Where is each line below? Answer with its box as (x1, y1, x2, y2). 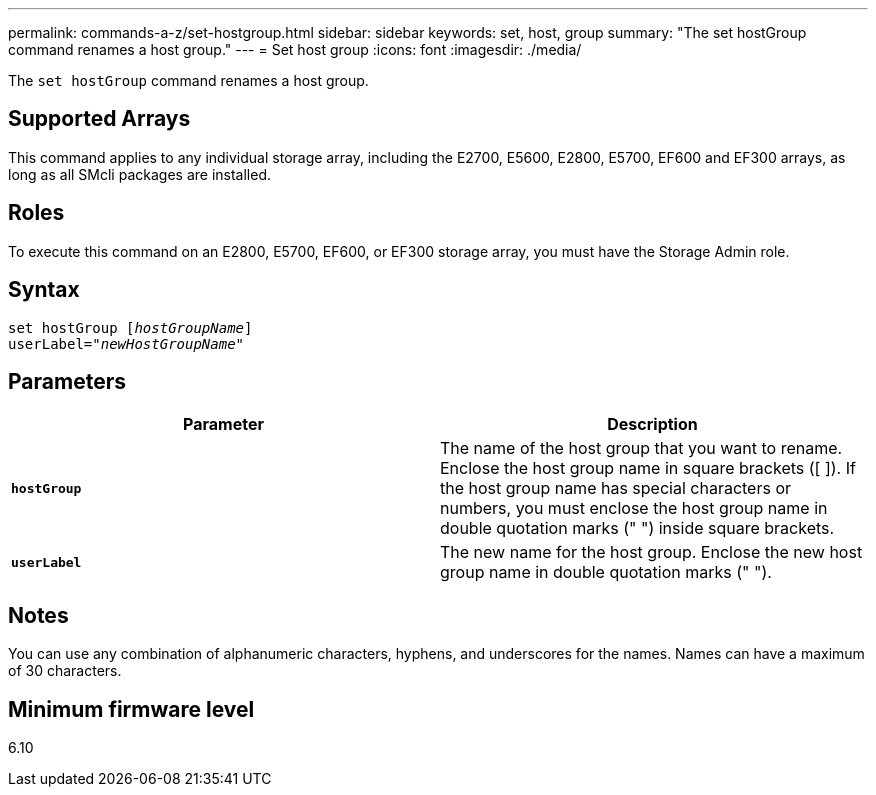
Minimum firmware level (8, 696, 255, 722)
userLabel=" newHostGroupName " (8, 335, 245, 352)
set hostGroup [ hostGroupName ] (8, 319, 253, 336)
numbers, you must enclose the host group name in (440, 498, 828, 519)
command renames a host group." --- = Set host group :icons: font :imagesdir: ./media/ (8, 41, 582, 58)
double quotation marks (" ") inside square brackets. (440, 518, 835, 539)
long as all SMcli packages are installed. (8, 165, 271, 183)
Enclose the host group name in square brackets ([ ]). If (440, 458, 856, 479)
